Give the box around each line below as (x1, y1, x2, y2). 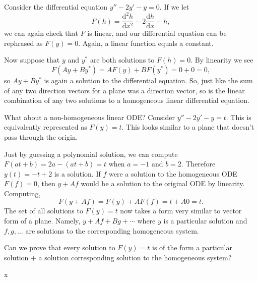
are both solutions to (90, 54, 155, 65)
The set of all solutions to (4, 205, 83, 216)
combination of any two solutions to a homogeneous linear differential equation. (4, 95, 249, 105)
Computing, (4, 188, 41, 198)
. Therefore (181, 158, 216, 169)
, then (37, 178, 55, 189)
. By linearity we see (190, 54, 253, 65)
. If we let (159, 2, 189, 12)
